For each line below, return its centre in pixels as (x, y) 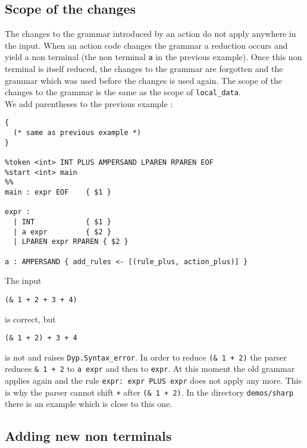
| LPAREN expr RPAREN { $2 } (71, 242)
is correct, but (30, 319)
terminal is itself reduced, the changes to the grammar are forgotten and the (144, 69)
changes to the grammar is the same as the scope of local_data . (123, 92)
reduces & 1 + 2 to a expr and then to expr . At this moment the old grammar (150, 369)
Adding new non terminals (88, 436)
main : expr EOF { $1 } (58, 192)
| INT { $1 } (62, 222)
